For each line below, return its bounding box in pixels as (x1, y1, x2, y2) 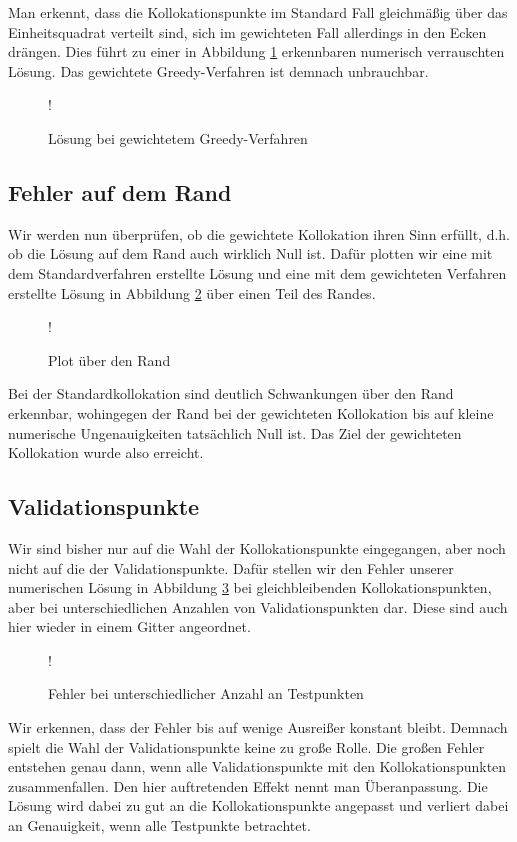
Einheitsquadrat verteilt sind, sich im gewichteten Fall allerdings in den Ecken (8, 21, 487, 42)
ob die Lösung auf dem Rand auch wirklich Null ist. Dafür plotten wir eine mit (8, 243, 493, 264)
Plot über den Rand (48, 349, 171, 370)
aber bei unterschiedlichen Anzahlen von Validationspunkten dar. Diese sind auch (8, 596, 508, 617)
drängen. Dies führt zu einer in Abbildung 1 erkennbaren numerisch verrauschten (8, 41, 505, 62)
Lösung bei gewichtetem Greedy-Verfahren (48, 127, 308, 148)
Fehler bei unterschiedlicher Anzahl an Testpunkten (48, 683, 364, 704)
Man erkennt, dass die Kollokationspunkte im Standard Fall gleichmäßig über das (8, 2, 508, 22)
